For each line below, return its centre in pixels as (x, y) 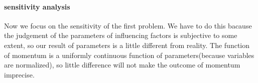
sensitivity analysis (37, 6)
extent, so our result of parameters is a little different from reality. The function (127, 45)
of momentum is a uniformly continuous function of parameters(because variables (129, 55)
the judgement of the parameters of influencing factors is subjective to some (121, 35)
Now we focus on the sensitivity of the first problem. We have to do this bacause (128, 25)
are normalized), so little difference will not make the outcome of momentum (122, 65)
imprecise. (19, 74)
